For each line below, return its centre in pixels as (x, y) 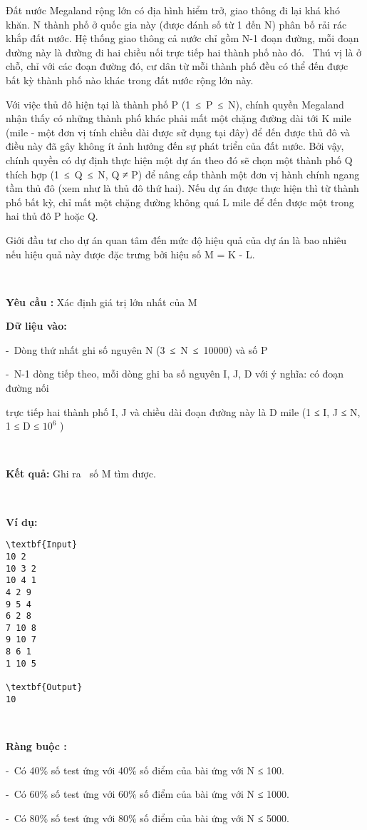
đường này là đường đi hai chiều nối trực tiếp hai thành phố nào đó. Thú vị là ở (184, 52)
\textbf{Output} (44, 688)
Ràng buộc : (36, 746)
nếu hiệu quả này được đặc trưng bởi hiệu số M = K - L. (130, 254)
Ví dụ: (22, 521)
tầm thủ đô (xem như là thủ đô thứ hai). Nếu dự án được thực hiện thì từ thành (182, 188)
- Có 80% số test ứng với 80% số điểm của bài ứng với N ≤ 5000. (148, 818)
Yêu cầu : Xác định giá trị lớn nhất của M (102, 302)
